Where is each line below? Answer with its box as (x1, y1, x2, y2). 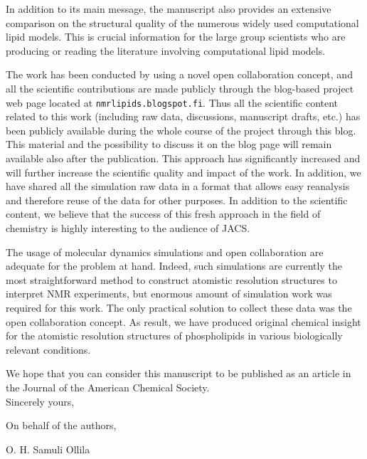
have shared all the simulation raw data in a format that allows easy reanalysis (6, 179, 350, 194)
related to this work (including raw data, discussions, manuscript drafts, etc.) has (6, 109, 361, 124)
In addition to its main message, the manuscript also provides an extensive (6, 1, 331, 16)
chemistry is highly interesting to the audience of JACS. (6, 220, 250, 235)
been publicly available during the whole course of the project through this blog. (6, 122, 356, 137)
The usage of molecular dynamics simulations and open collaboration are (6, 244, 324, 259)
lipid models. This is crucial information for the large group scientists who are (6, 29, 346, 44)
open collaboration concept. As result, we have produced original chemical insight (6, 314, 361, 329)
